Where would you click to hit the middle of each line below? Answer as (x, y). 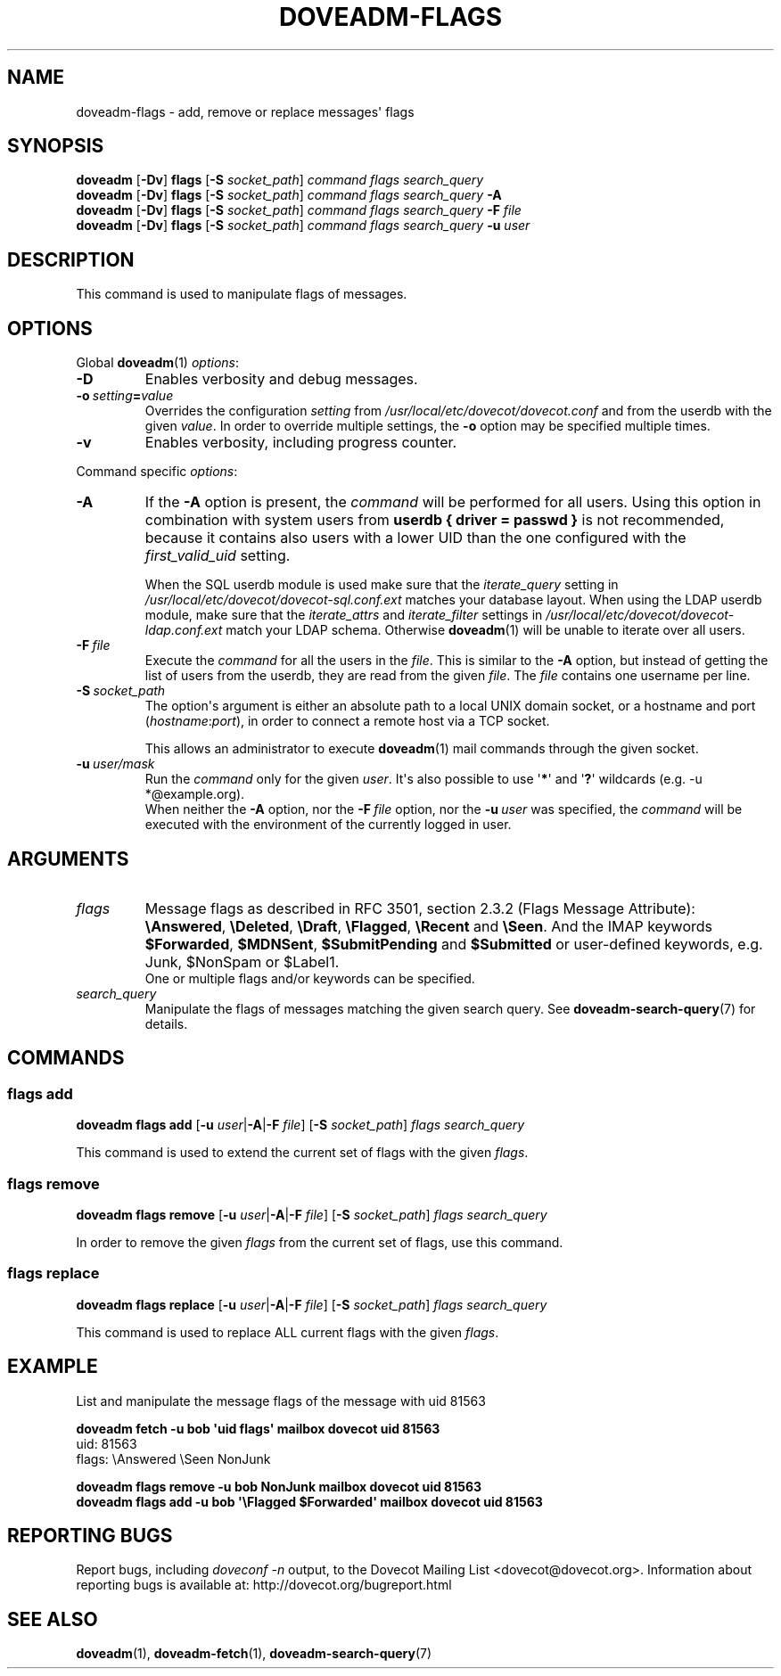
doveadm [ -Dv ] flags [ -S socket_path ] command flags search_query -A (289, 195)
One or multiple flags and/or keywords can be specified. (310, 978)
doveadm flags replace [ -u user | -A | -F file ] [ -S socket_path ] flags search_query (312, 1304)
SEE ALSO (53, 1619)
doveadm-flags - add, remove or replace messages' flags (245, 111)
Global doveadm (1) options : (157, 363)
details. (166, 1023)
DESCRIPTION (71, 259)
